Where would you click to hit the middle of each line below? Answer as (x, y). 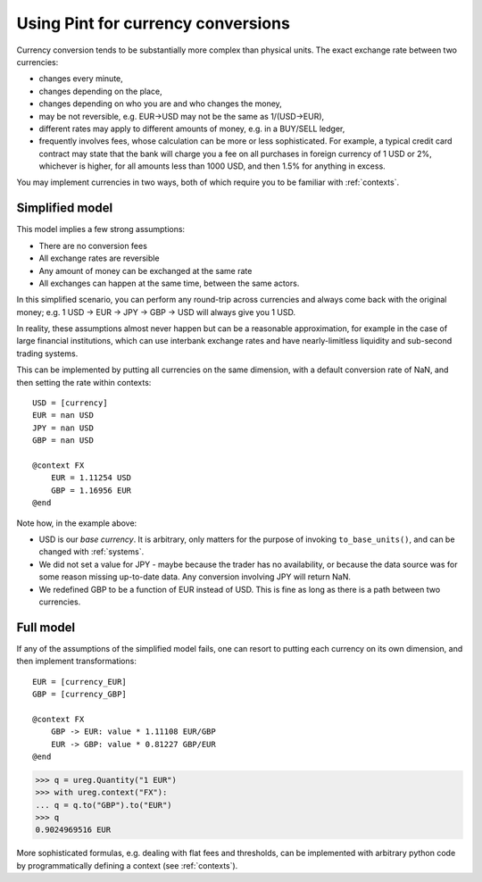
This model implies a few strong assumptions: (101, 229)
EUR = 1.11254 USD (91, 478)
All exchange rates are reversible (99, 258)
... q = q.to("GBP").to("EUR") (104, 805)
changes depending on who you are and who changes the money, (161, 104)
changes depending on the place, (100, 91)
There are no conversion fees (93, 245)
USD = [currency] (70, 403)
